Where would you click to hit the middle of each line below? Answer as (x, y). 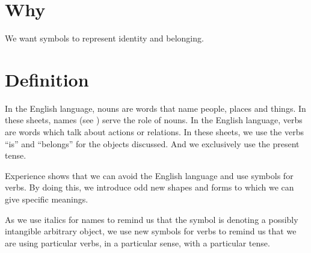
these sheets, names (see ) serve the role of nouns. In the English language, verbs (154, 120)
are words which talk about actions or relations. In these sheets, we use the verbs (154, 132)
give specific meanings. (47, 199)
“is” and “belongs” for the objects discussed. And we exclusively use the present (152, 143)
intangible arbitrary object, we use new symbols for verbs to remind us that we (151, 231)
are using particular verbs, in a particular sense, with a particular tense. (137, 242)
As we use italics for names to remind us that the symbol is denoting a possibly (152, 219)
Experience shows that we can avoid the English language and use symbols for (149, 175)
